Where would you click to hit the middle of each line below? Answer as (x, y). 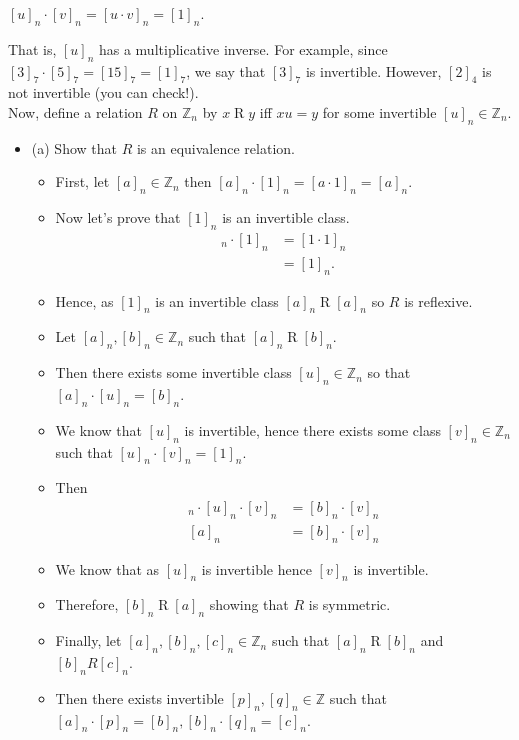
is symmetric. (349, 604)
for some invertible (379, 111)
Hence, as (84, 300)
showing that (249, 604)
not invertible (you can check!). (103, 92)
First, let (82, 181)
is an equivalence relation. (215, 147)
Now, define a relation (75, 111)
